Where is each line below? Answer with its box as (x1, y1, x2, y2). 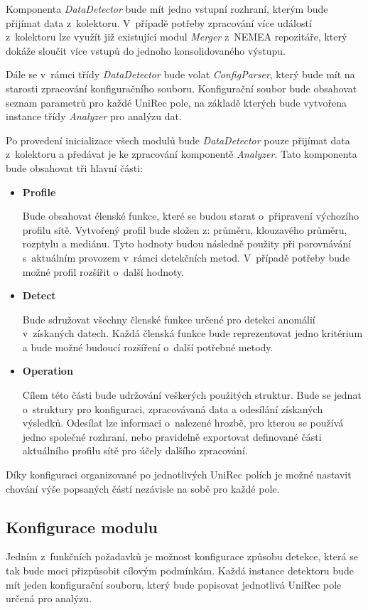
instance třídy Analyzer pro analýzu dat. (6, 109, 182, 124)
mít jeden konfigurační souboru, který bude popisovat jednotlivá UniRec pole (6, 577, 342, 592)
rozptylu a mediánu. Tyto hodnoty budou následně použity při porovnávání (22, 236, 352, 251)
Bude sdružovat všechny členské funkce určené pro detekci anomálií (22, 311, 315, 326)
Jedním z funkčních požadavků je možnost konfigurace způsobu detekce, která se (6, 549, 358, 564)
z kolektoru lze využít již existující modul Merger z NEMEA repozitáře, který (6, 29, 347, 44)
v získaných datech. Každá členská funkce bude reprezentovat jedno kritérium (22, 326, 363, 341)
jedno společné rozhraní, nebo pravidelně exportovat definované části (22, 429, 322, 444)
